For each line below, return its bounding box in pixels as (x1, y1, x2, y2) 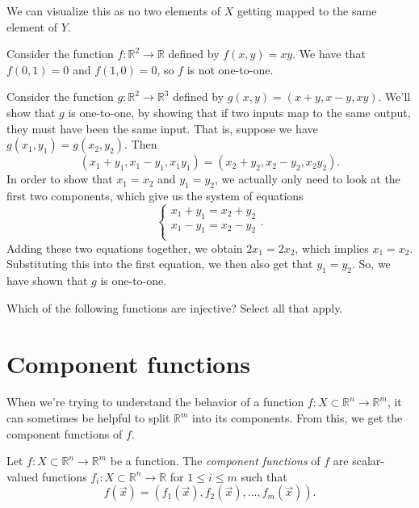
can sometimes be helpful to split (6, 409, 170, 426)
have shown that (6, 272, 88, 289)
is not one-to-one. (186, 61, 274, 78)
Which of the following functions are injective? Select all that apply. (6, 299, 343, 316)
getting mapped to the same (237, 2, 377, 19)
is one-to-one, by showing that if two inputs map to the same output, (68, 103, 411, 120)
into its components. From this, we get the (192, 409, 403, 426)
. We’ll (378, 88, 411, 105)
